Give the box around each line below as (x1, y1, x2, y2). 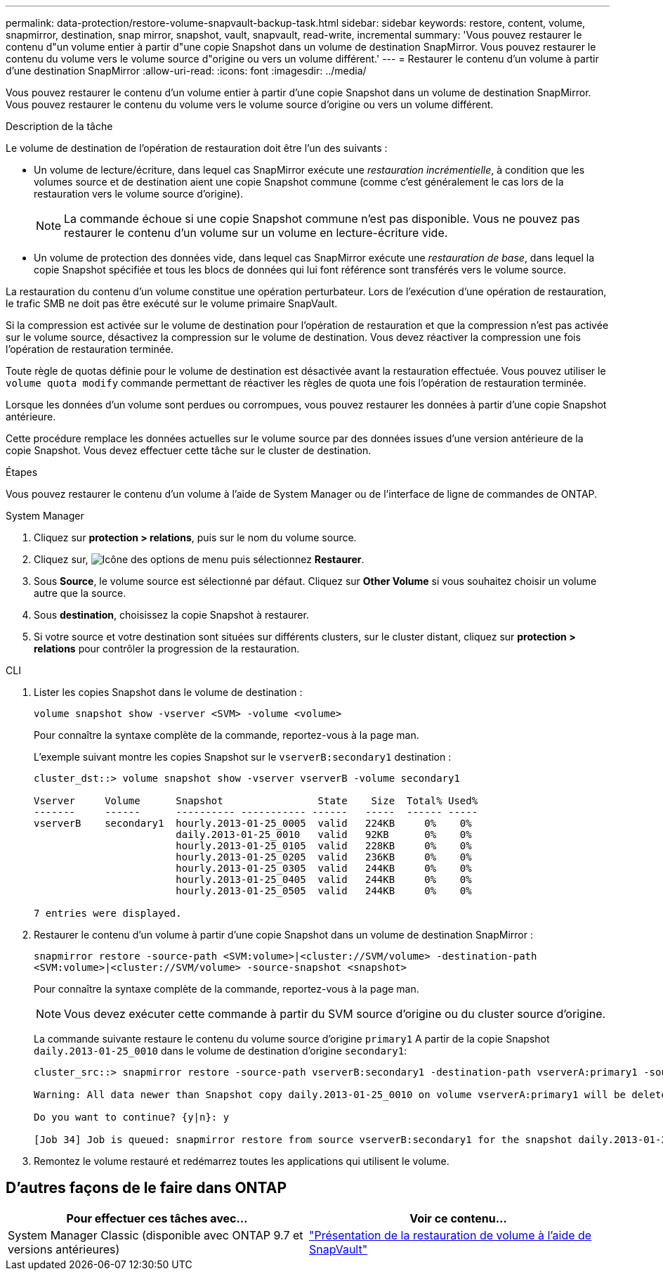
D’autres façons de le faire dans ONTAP (6, 1179, 287, 1197)
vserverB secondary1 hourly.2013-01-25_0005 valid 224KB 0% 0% (34, 818, 472, 829)
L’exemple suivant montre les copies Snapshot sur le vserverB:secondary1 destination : (34, 751, 452, 763)
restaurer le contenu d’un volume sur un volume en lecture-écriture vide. (64, 226, 448, 240)
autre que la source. (34, 587, 126, 599)
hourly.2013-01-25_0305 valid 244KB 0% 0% (176, 863, 472, 874)
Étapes (6, 466, 38, 478)
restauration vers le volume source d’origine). (34, 188, 244, 200)
